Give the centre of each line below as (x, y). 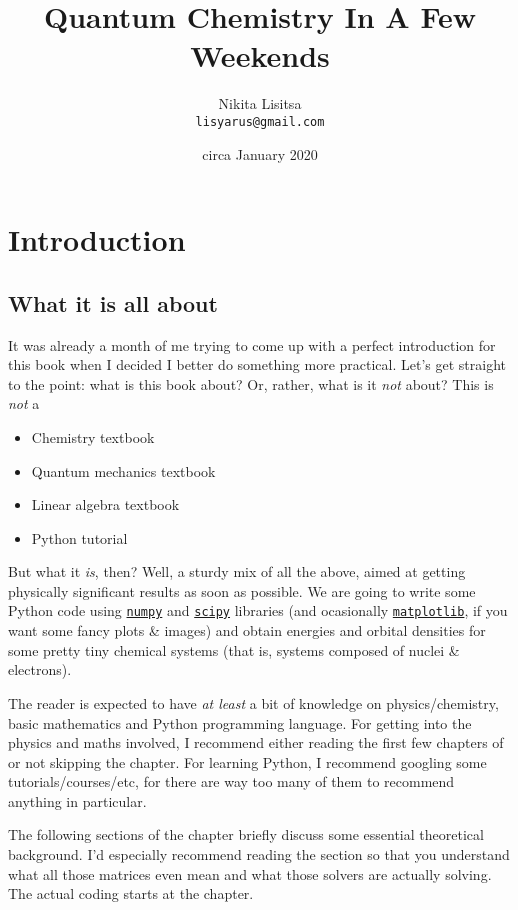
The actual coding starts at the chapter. (131, 893)
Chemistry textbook (93, 436)
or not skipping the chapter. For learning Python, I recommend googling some (247, 761)
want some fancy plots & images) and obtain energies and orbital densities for (247, 630)
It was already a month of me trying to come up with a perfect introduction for (252, 344)
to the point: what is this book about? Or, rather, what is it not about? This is (251, 383)
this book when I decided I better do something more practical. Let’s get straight (257, 364)
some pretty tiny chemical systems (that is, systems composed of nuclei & (234, 649)
